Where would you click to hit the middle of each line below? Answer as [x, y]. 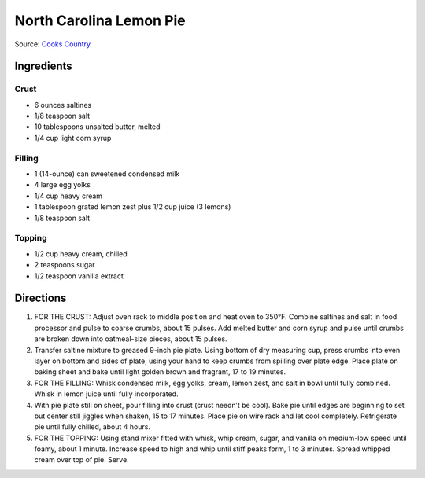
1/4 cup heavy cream [68, 196]
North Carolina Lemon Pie [100, 20]
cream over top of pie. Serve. [81, 460]
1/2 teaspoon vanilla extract [79, 276]
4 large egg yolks [62, 185]
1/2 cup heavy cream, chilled [81, 254]
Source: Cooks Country [52, 44]
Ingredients [43, 66]
